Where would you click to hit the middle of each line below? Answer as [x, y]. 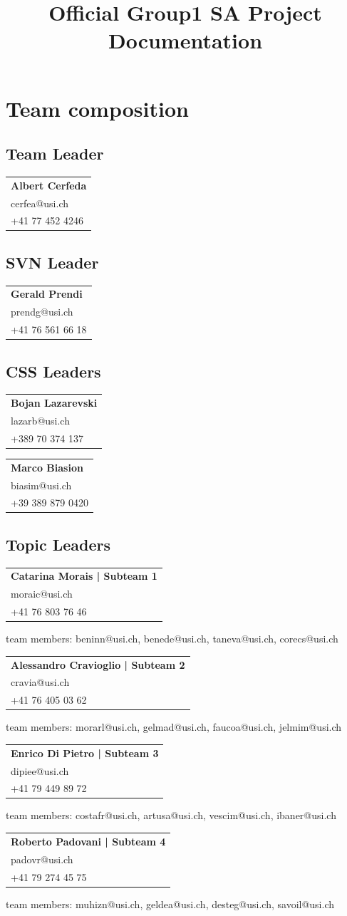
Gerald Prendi [47, 294]
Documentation [185, 40]
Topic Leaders [58, 544]
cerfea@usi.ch [40, 203]
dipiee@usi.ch [40, 770]
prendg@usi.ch [42, 312]
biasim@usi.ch [41, 485]
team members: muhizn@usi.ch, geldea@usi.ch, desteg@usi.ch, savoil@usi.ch [170, 904]
